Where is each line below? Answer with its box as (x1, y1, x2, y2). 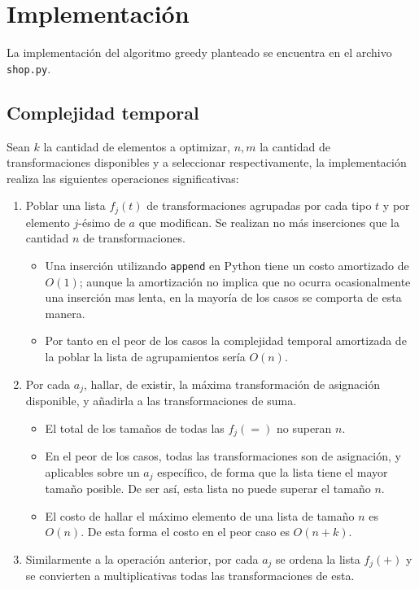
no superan (276, 419, 332, 436)
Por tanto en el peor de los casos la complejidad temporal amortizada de (45, 332, 407, 349)
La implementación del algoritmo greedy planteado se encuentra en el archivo (7, 44, 392, 61)
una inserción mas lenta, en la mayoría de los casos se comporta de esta (45, 289, 402, 306)
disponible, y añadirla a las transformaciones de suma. (25, 392, 297, 409)
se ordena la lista (276, 550, 360, 567)
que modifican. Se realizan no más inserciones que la (138, 213, 399, 230)
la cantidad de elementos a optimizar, (43, 137, 230, 155)
